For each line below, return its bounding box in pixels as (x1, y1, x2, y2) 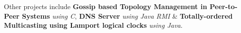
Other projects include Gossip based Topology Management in (4, 1, 207, 11)
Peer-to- (209, 1, 238, 11)
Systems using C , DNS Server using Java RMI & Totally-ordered (22, 11, 233, 21)
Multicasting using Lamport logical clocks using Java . (4, 20, 183, 30)
